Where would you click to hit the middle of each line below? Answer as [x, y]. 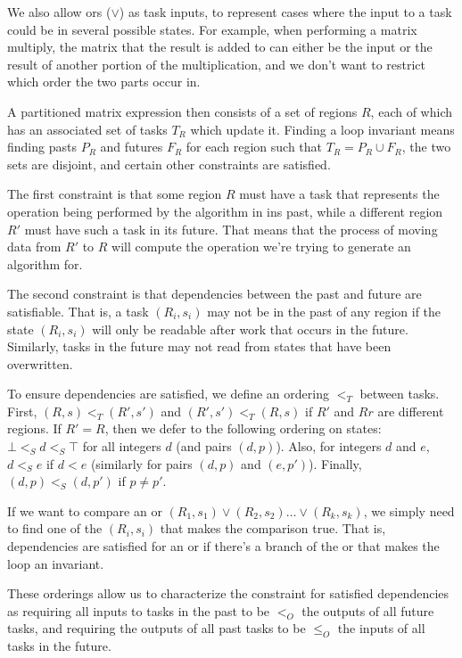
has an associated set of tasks [87, 129]
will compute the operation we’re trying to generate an [261, 247]
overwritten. [40, 363]
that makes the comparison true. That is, [273, 528]
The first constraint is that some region [115, 194]
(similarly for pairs [141, 463]
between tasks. [400, 394]
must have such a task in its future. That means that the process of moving [231, 229]
